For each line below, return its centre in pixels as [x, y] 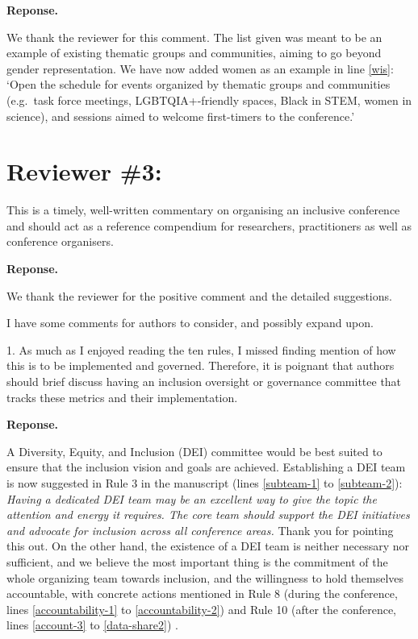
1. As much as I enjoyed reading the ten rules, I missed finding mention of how [201, 349]
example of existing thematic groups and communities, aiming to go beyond [194, 53]
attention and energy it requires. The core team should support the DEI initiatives [208, 515]
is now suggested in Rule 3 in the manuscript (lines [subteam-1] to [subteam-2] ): [205, 483]
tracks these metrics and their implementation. [122, 397]
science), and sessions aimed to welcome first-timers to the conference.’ [181, 116]
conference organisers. [60, 241]
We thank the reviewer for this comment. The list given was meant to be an [194, 37]
